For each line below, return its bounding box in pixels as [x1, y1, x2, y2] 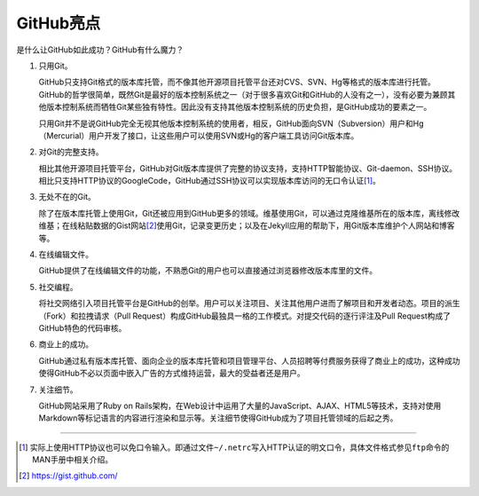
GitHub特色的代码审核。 [38, 322, 127, 333]
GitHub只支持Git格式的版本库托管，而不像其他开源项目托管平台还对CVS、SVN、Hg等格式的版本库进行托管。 [38, 76, 436, 88]
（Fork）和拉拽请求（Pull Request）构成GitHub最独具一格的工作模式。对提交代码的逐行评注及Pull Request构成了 [38, 311, 452, 321]
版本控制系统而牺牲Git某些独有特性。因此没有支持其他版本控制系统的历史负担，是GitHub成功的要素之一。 [45, 102, 432, 113]
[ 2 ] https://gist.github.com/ [19, 470, 119, 481]
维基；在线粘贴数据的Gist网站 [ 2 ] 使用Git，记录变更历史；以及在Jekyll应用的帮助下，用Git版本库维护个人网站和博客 [38, 220, 455, 231]
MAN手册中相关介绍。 [32, 454, 114, 465]
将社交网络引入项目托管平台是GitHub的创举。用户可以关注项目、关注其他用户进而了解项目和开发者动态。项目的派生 [38, 298, 460, 309]
